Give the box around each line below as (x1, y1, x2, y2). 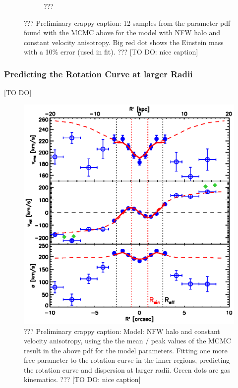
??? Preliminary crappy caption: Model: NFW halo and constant (24, 326, 220, 336)
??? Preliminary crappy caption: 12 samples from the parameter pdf (24, 17, 231, 28)
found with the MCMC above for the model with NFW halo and (24, 27, 221, 38)
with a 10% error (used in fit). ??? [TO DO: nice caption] (24, 47, 198, 57)
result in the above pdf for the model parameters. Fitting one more (24, 345, 228, 355)
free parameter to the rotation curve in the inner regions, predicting (24, 355, 230, 365)
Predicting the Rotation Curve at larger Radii (4, 67, 193, 80)
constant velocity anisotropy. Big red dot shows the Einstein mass (24, 37, 224, 47)
